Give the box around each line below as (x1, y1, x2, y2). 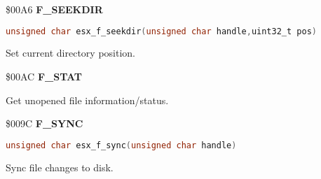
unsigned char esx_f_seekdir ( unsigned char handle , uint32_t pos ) (6, 26, 317, 36)
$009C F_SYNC (6, 116, 83, 131)
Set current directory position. (6, 45, 135, 60)
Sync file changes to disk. (6, 159, 114, 174)
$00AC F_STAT (6, 69, 83, 84)
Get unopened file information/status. (6, 92, 169, 107)
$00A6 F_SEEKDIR (6, 2, 103, 16)
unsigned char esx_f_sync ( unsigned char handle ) (6, 140, 237, 150)
